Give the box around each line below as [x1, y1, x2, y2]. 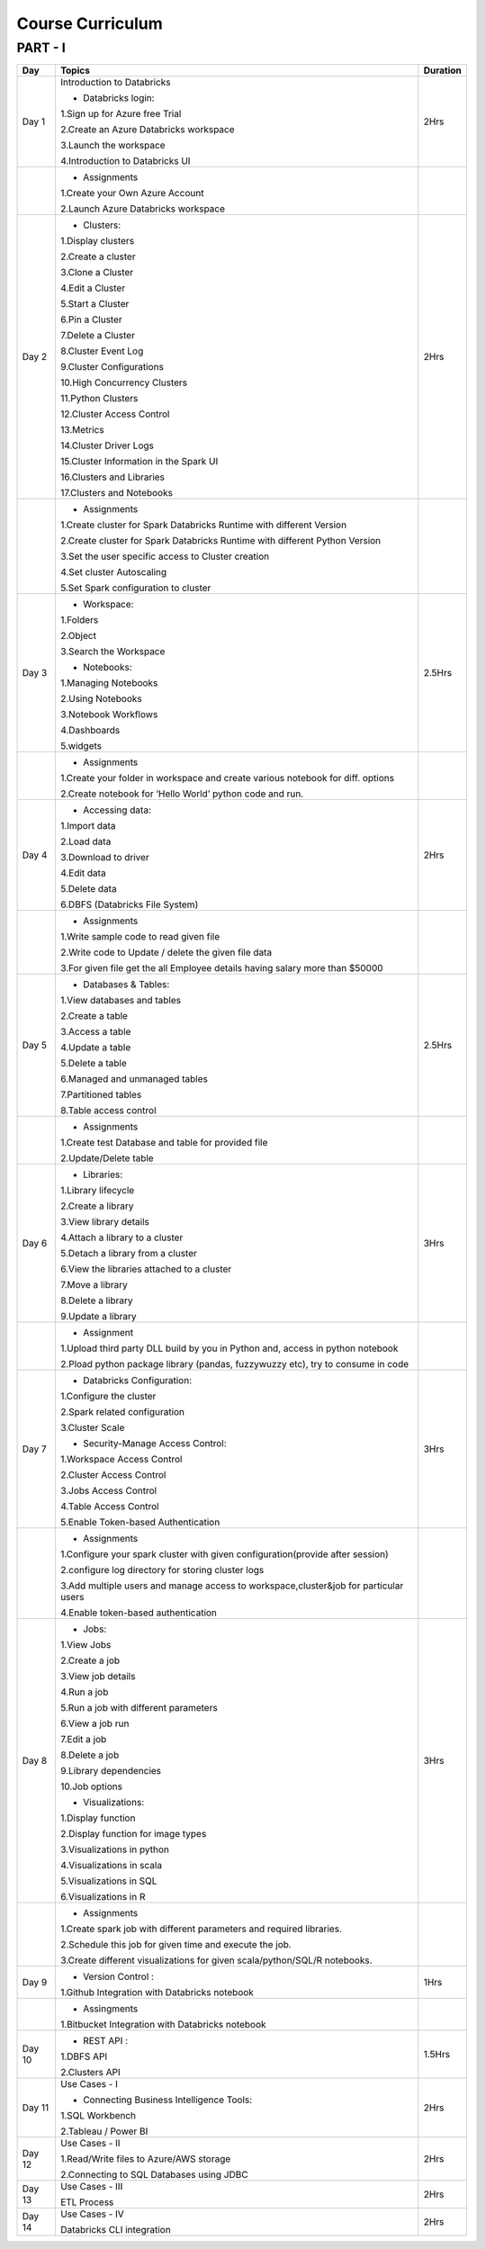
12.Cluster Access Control [59, 408, 170, 420]
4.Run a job [59, 1686, 109, 1698]
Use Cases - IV [59, 2208, 125, 2220]
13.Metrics [59, 424, 104, 436]
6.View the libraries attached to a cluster [59, 1263, 232, 1275]
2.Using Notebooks [59, 693, 143, 706]
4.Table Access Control [59, 1500, 159, 1513]
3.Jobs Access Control [59, 1485, 157, 1498]
